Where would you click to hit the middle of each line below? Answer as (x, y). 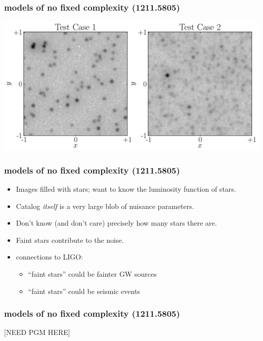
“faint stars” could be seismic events (84, 291)
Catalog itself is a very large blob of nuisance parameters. (105, 206)
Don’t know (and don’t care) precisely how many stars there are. (116, 223)
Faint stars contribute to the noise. (70, 240)
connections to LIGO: (49, 257)
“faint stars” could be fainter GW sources (92, 273)
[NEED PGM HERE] (37, 332)
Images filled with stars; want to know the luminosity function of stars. (126, 188)
